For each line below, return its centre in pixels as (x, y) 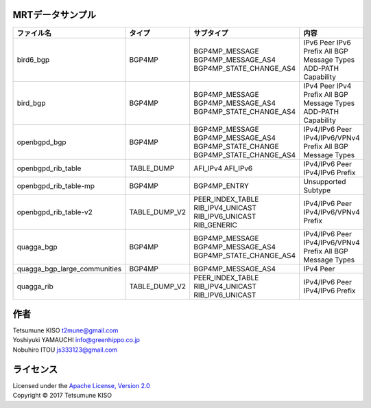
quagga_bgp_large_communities (69, 269)
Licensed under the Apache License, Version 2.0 (81, 385)
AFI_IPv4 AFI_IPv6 (223, 168)
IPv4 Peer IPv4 (327, 86)
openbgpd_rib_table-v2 (55, 212)
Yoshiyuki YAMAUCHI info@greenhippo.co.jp (76, 340)
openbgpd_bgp (41, 142)
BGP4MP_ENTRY (222, 185)
